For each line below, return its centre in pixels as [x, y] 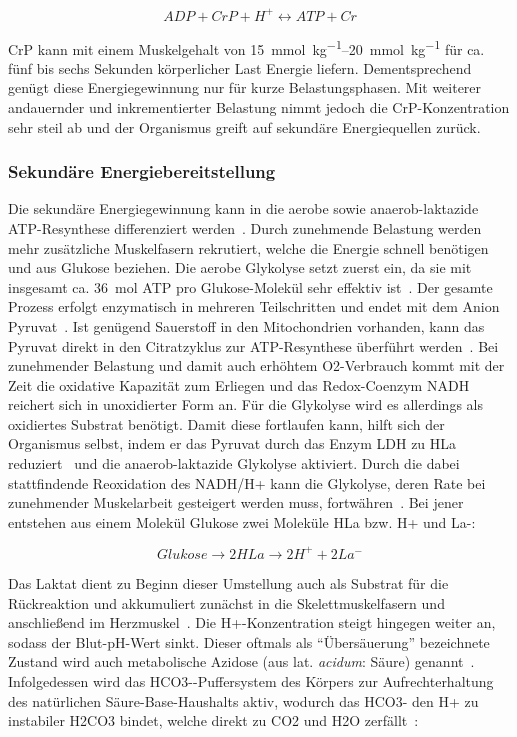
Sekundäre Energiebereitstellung [142, 171]
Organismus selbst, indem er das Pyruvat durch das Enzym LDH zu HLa [232, 443]
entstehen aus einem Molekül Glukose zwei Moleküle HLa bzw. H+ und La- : [242, 521]
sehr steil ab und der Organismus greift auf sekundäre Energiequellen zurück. [244, 126]
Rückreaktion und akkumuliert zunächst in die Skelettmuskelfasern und [226, 602]
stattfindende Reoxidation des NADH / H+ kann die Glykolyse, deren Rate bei [247, 482]
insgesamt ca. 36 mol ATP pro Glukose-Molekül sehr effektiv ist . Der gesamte [250, 286]
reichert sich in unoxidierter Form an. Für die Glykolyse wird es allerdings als [245, 404]
